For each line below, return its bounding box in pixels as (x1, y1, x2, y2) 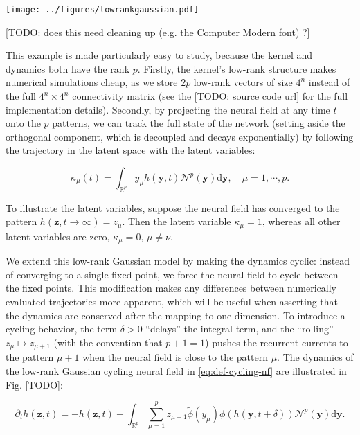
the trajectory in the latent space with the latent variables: (6, 143, 255, 157)
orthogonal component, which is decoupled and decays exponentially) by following (6, 129, 354, 143)
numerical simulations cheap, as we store (6, 75, 178, 89)
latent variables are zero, (6, 229, 110, 243)
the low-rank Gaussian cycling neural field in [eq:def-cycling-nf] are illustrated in (6, 363, 347, 378)
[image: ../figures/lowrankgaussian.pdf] (6, 5, 199, 15)
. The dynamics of (277, 350, 354, 364)
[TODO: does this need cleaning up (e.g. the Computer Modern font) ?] (6, 24, 310, 39)
